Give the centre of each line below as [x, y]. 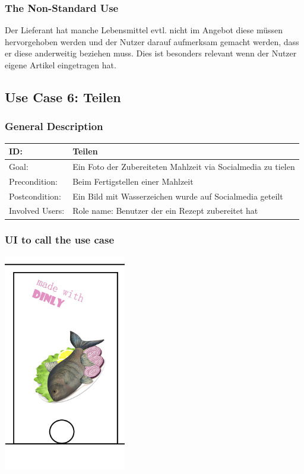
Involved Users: [37, 211]
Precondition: [33, 181]
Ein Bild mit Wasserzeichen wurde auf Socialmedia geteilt [178, 196]
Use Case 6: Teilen [63, 97]
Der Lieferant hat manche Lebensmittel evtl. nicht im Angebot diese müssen [144, 30]
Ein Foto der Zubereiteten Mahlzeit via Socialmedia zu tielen [184, 166]
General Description [54, 126]
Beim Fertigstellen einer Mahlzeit [133, 181]
